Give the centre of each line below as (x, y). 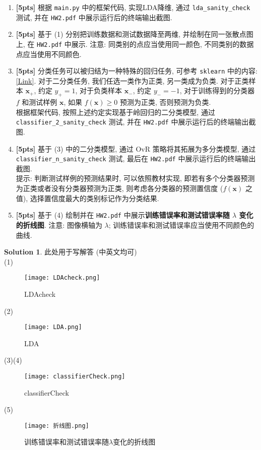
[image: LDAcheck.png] (62, 278)
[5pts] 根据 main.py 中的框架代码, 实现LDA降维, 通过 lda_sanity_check (133, 7)
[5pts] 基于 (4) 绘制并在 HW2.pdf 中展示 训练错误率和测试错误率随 (123, 215)
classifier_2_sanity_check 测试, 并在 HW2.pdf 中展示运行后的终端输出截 (136, 122)
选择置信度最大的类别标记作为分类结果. (94, 198)
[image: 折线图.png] (57, 426)
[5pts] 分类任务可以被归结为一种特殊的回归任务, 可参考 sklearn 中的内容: (137, 71)
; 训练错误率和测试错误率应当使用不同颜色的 (181, 224)
